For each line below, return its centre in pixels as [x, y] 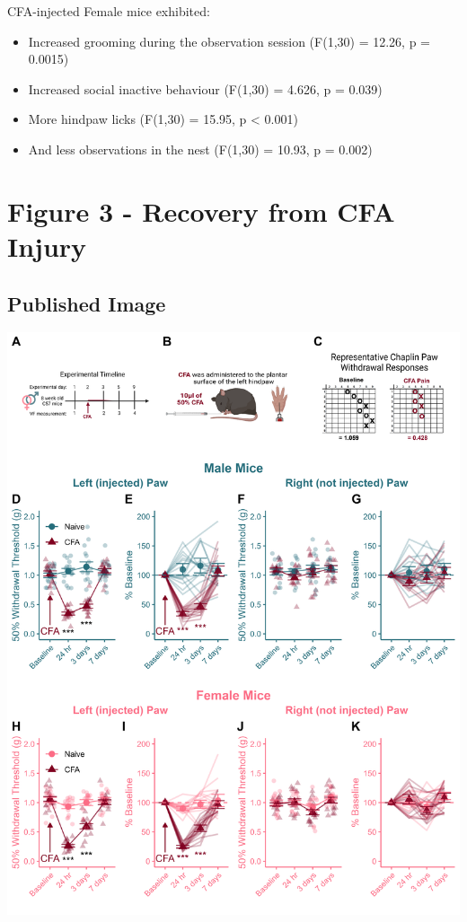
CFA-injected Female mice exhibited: [109, 11]
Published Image [87, 303]
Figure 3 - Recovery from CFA [201, 211]
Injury [47, 246]
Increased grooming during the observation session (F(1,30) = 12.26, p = [229, 41]
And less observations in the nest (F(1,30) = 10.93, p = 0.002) [200, 149]
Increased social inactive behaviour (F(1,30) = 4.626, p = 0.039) [205, 88]
